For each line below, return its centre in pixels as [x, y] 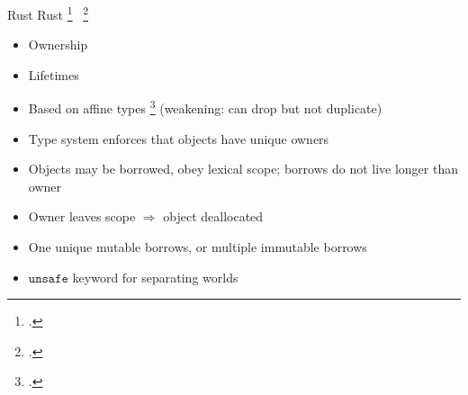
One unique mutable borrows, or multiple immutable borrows [198, 247]
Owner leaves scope [82, 216]
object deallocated [213, 216]
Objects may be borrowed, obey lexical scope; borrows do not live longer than [243, 169]
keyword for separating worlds [155, 277]
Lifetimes [54, 74]
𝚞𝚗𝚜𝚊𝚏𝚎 [48, 278]
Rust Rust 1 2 [48, 13]
